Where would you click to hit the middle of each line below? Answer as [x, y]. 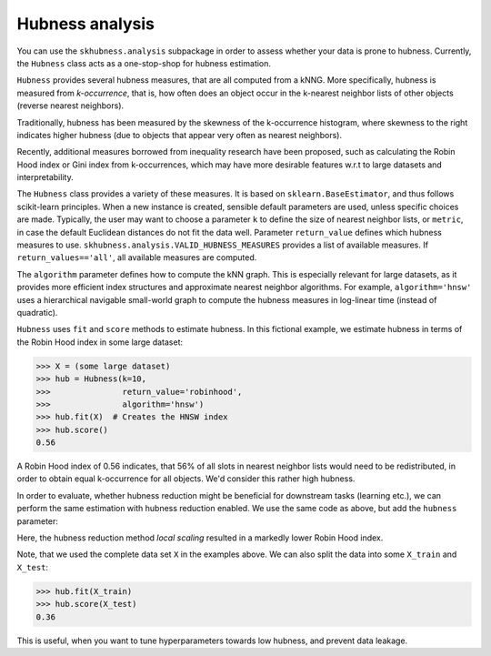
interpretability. [45, 177]
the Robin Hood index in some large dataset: [100, 342]
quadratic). [37, 312]
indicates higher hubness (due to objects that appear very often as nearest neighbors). [180, 135]
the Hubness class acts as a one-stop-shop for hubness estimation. [144, 63]
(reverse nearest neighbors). [70, 106]
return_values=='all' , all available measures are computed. [137, 257]
